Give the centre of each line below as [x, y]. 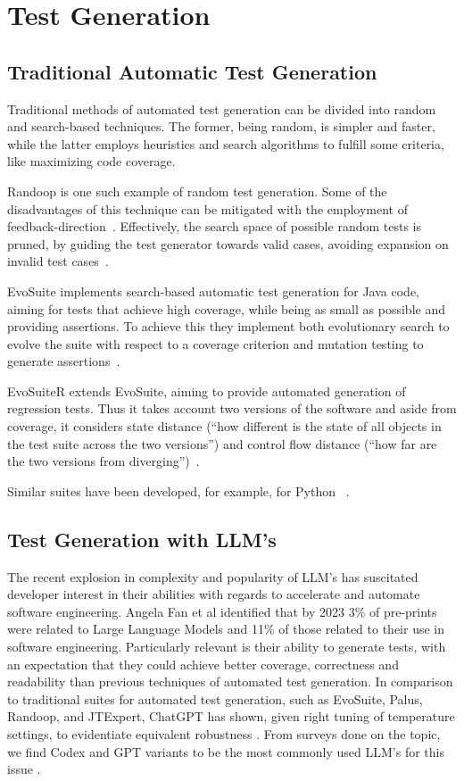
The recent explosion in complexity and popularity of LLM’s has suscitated [213, 576]
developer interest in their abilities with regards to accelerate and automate [214, 594]
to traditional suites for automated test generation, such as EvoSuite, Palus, [215, 698]
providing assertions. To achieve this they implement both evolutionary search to [228, 326]
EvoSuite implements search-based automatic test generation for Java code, [213, 291]
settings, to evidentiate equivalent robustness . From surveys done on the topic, [224, 734]
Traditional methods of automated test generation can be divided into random [222, 108]
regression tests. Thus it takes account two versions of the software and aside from [232, 408]
